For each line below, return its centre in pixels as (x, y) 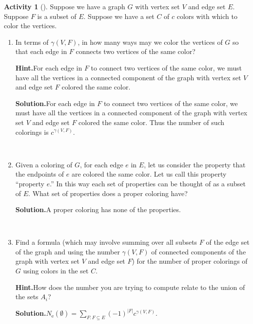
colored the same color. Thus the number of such (152, 122)
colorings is (32, 132)
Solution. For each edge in (55, 103)
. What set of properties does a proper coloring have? (108, 193)
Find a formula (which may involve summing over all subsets (106, 242)
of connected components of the (199, 251)
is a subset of (57, 16)
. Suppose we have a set (119, 16)
